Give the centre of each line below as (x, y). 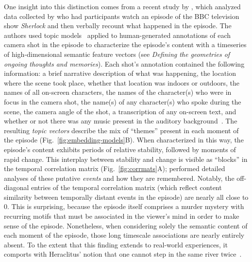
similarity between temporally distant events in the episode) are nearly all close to (126, 197)
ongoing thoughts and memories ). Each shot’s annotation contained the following (124, 63)
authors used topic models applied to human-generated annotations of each (118, 35)
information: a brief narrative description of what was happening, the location (120, 73)
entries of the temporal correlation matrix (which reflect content (126, 187)
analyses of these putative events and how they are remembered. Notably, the (119, 178)
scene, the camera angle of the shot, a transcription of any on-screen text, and (120, 111)
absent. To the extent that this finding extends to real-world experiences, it (116, 244)
